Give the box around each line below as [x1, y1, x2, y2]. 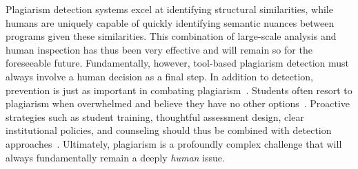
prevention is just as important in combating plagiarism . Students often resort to [6, 82, 352, 97]
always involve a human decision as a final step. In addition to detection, [6, 69, 313, 83]
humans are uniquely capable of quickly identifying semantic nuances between [6, 15, 335, 30]
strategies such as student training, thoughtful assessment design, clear [6, 109, 304, 124]
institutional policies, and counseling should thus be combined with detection [6, 123, 332, 137]
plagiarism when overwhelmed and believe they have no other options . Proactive [6, 96, 350, 111]
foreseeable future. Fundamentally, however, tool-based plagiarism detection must [6, 56, 350, 70]
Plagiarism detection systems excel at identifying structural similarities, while [6, 2, 333, 16]
